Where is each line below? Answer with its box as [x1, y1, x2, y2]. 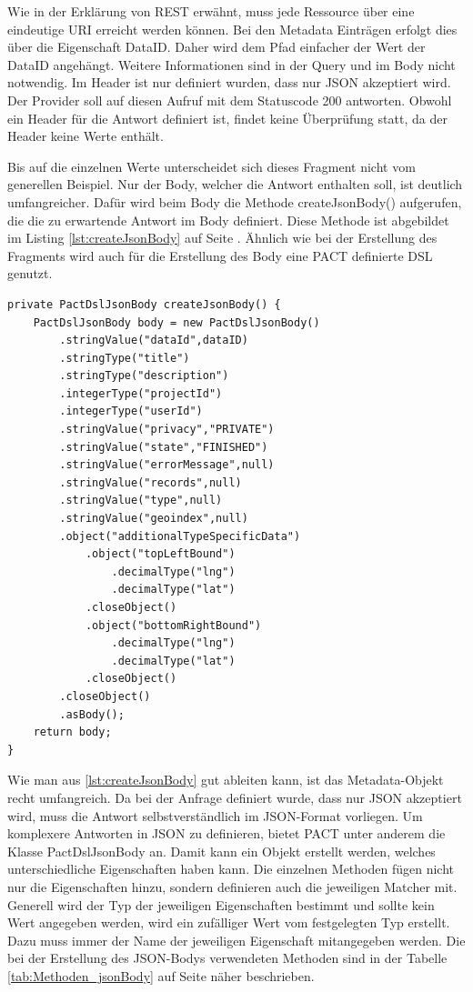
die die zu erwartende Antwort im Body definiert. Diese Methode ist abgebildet [7, 210, 449, 229]
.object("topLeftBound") [85, 547, 236, 561]
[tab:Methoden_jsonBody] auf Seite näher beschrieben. [7, 966, 315, 985]
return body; [33, 726, 112, 739]
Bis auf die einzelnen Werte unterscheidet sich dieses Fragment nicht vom [7, 156, 416, 175]
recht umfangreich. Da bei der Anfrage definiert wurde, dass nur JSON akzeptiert [7, 787, 462, 807]
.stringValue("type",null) [59, 494, 223, 507]
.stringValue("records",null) [59, 476, 242, 489]
